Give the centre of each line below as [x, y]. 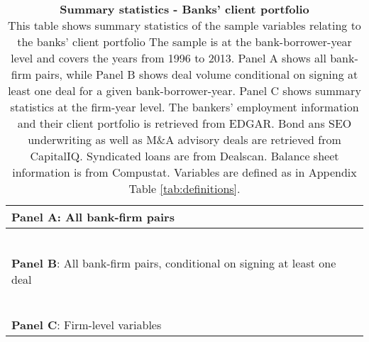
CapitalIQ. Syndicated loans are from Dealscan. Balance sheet [184, 156]
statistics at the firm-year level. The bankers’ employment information [184, 107]
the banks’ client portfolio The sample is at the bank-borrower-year [184, 42]
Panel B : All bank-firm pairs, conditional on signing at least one [174, 263]
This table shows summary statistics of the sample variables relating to [184, 25]
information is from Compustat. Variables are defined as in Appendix [184, 172]
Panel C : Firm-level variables [87, 325]
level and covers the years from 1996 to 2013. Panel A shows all [169, 58]
